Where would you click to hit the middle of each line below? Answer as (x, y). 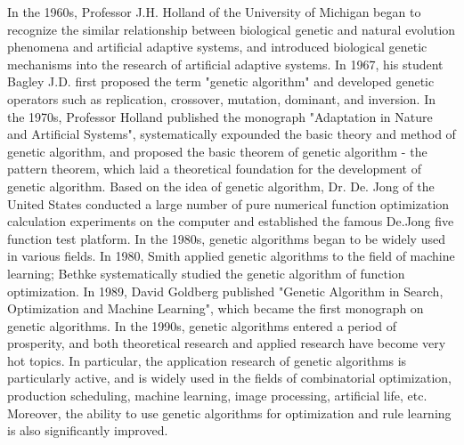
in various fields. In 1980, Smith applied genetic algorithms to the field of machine (231, 256)
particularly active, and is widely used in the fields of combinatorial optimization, (229, 378)
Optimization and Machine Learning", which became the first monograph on (216, 308)
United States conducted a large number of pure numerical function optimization (228, 203)
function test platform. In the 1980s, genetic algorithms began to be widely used (226, 238)
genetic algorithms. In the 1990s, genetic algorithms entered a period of (202, 325)
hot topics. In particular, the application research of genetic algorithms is (207, 360)
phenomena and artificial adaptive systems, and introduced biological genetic (217, 47)
